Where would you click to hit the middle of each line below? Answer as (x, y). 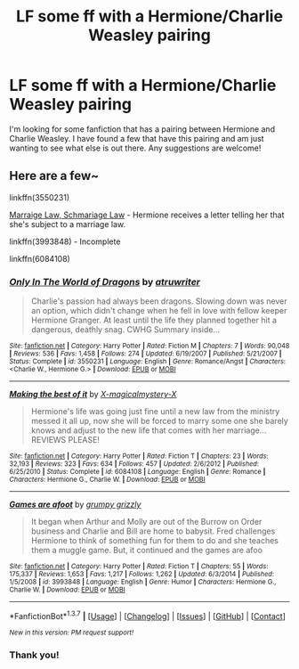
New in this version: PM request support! (72, 632)
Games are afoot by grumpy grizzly (75, 504)
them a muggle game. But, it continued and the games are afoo (146, 551)
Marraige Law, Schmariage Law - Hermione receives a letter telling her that (147, 215)
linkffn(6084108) (40, 258)
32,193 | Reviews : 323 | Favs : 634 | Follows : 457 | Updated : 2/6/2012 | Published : (134, 464)
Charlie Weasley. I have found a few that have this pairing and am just (137, 138)
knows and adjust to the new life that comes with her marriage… (149, 430)
